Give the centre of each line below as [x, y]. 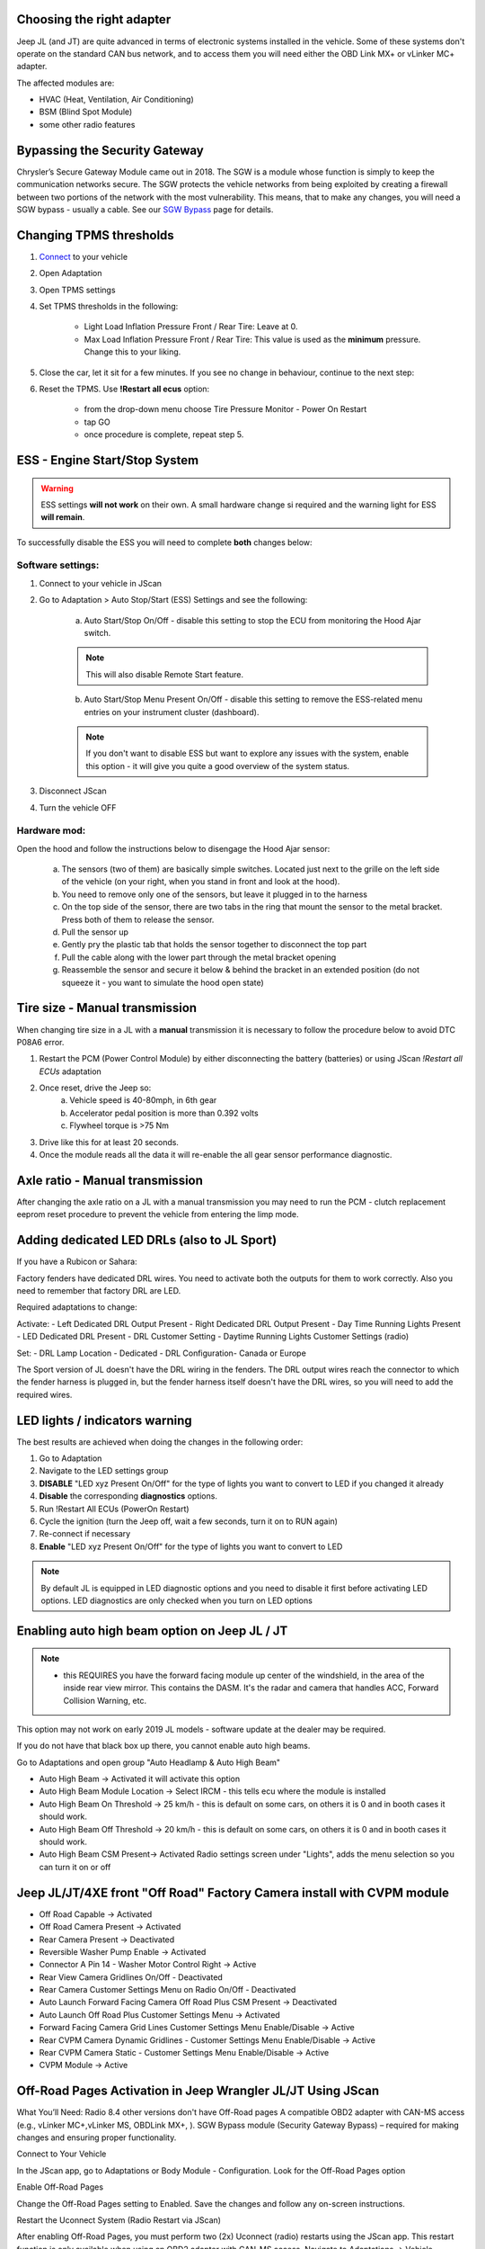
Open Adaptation [71, 273]
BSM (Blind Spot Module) [86, 112]
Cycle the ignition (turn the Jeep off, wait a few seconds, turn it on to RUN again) [189, 1521]
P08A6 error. [40, 1042]
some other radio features [87, 124]
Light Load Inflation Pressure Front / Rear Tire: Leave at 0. [191, 327]
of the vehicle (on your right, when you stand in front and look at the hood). [201, 882]
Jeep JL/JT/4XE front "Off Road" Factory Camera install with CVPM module [233, 1892]
